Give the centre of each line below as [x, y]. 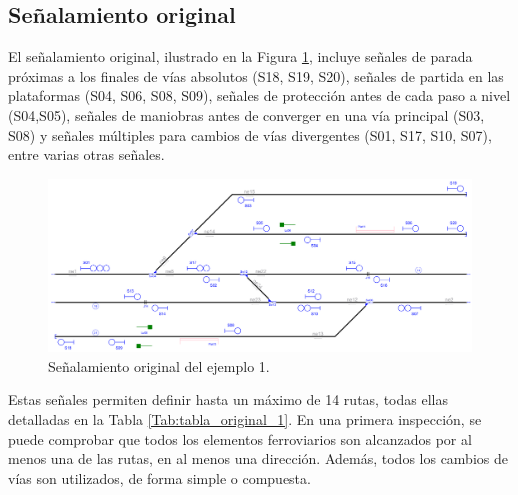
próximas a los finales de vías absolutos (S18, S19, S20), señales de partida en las [256, 75]
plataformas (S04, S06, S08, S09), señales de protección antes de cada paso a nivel [259, 95]
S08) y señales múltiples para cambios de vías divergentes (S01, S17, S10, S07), [250, 134]
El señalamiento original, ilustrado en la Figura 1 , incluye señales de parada [240, 56]
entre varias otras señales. [86, 154]
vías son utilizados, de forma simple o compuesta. [159, 477]
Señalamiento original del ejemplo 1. [159, 365]
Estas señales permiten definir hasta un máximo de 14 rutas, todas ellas [228, 399]
